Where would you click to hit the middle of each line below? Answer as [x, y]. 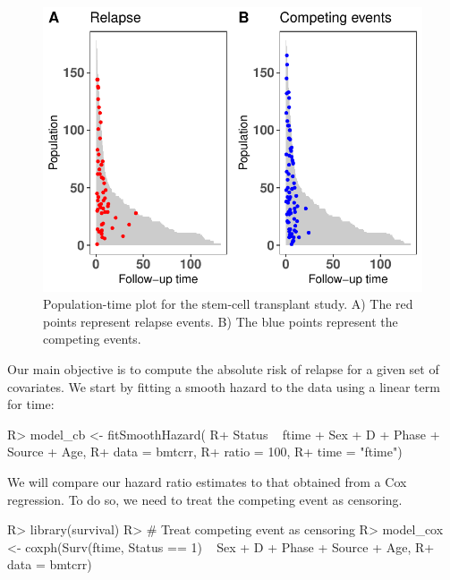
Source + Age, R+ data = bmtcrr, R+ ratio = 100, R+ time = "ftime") [205, 452]
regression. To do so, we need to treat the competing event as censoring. [205, 499]
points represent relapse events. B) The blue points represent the [221, 321]
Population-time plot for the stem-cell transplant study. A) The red [228, 304]
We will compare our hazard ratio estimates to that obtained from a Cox [207, 482]
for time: [31, 404]
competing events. [92, 339]
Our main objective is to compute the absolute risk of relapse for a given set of [223, 369]
